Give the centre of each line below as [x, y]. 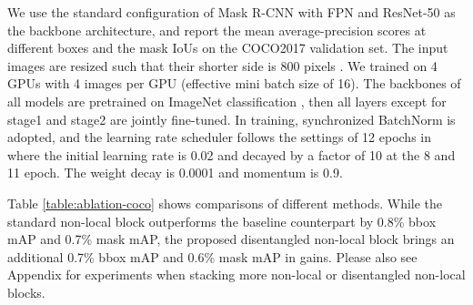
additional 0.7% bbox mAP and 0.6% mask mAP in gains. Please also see [212, 256]
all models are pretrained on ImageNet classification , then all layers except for [227, 101]
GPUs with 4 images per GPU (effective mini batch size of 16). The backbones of [234, 83]
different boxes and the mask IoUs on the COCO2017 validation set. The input [228, 48]
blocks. [26, 292]
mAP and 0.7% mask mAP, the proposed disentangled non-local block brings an [231, 239]
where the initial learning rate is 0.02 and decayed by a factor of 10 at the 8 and [231, 154]
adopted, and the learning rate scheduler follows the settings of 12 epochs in [220, 137]
